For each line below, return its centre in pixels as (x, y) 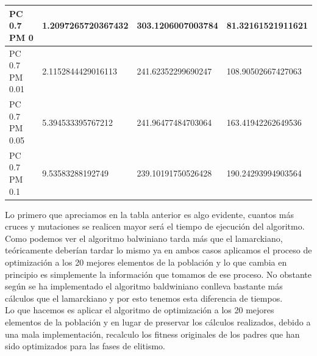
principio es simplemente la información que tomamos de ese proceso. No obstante (158, 274)
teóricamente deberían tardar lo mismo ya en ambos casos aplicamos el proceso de (158, 250)
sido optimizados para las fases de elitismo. (85, 346)
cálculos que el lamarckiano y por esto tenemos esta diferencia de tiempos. (144, 298)
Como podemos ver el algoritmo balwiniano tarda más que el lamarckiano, (144, 238)
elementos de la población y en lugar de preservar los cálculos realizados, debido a (158, 322)
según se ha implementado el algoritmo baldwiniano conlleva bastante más (144, 286)
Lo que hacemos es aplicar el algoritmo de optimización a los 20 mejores (140, 310)
